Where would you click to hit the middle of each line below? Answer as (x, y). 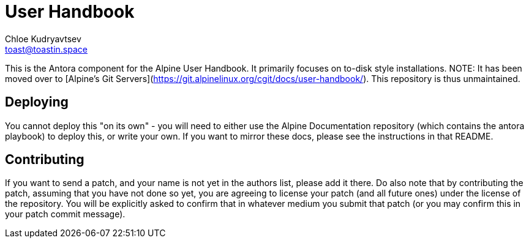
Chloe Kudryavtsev (43, 39)
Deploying (37, 102)
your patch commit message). (65, 214)
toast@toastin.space (46, 49)
